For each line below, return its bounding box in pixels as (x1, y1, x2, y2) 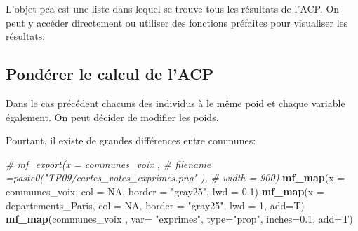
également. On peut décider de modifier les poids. (6, 109, 219, 124)
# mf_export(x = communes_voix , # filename (6, 156, 211, 171)
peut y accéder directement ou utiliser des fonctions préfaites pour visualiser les (6, 15, 348, 29)
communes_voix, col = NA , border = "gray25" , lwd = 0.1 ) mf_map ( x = (6, 183, 324, 198)
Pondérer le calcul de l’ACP (6, 63, 214, 85)
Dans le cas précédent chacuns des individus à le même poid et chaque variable (6, 95, 345, 110)
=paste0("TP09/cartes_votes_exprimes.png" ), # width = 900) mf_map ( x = (6, 170, 345, 185)
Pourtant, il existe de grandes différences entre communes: (6, 133, 256, 148)
